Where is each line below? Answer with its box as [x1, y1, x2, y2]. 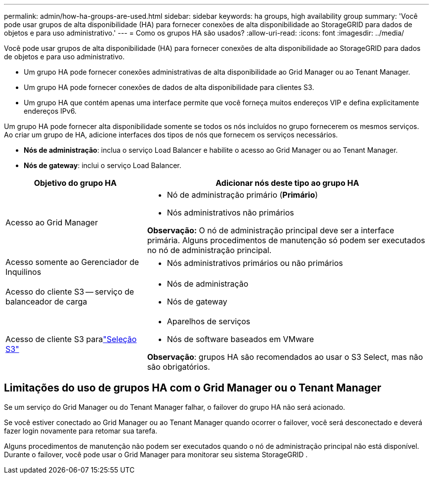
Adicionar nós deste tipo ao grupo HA [216, 178, 359, 188]
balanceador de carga [5, 297, 87, 306]
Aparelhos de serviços [167, 316, 251, 326]
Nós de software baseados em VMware [167, 334, 314, 344]
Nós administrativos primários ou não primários [167, 258, 343, 268]
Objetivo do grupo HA [34, 178, 117, 188]
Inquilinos [5, 267, 42, 277]
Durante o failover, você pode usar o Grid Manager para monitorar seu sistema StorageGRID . [4, 450, 308, 459]
